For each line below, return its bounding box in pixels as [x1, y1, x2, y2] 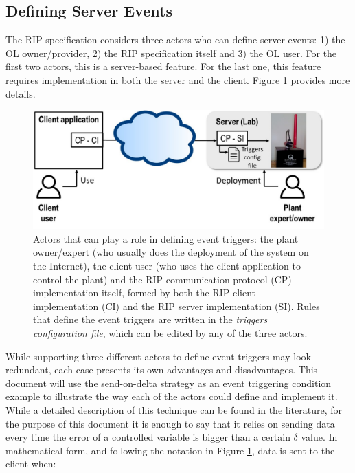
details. [5, 86, 36, 100]
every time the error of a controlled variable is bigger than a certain [5, 430, 290, 444]
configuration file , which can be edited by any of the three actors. [33, 326, 308, 340]
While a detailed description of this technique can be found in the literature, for [5, 402, 342, 417]
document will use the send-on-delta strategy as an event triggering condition [5, 375, 332, 390]
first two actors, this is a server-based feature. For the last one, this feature [5, 59, 321, 74]
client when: [5, 456, 56, 471]
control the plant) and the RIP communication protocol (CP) [33, 272, 292, 286]
